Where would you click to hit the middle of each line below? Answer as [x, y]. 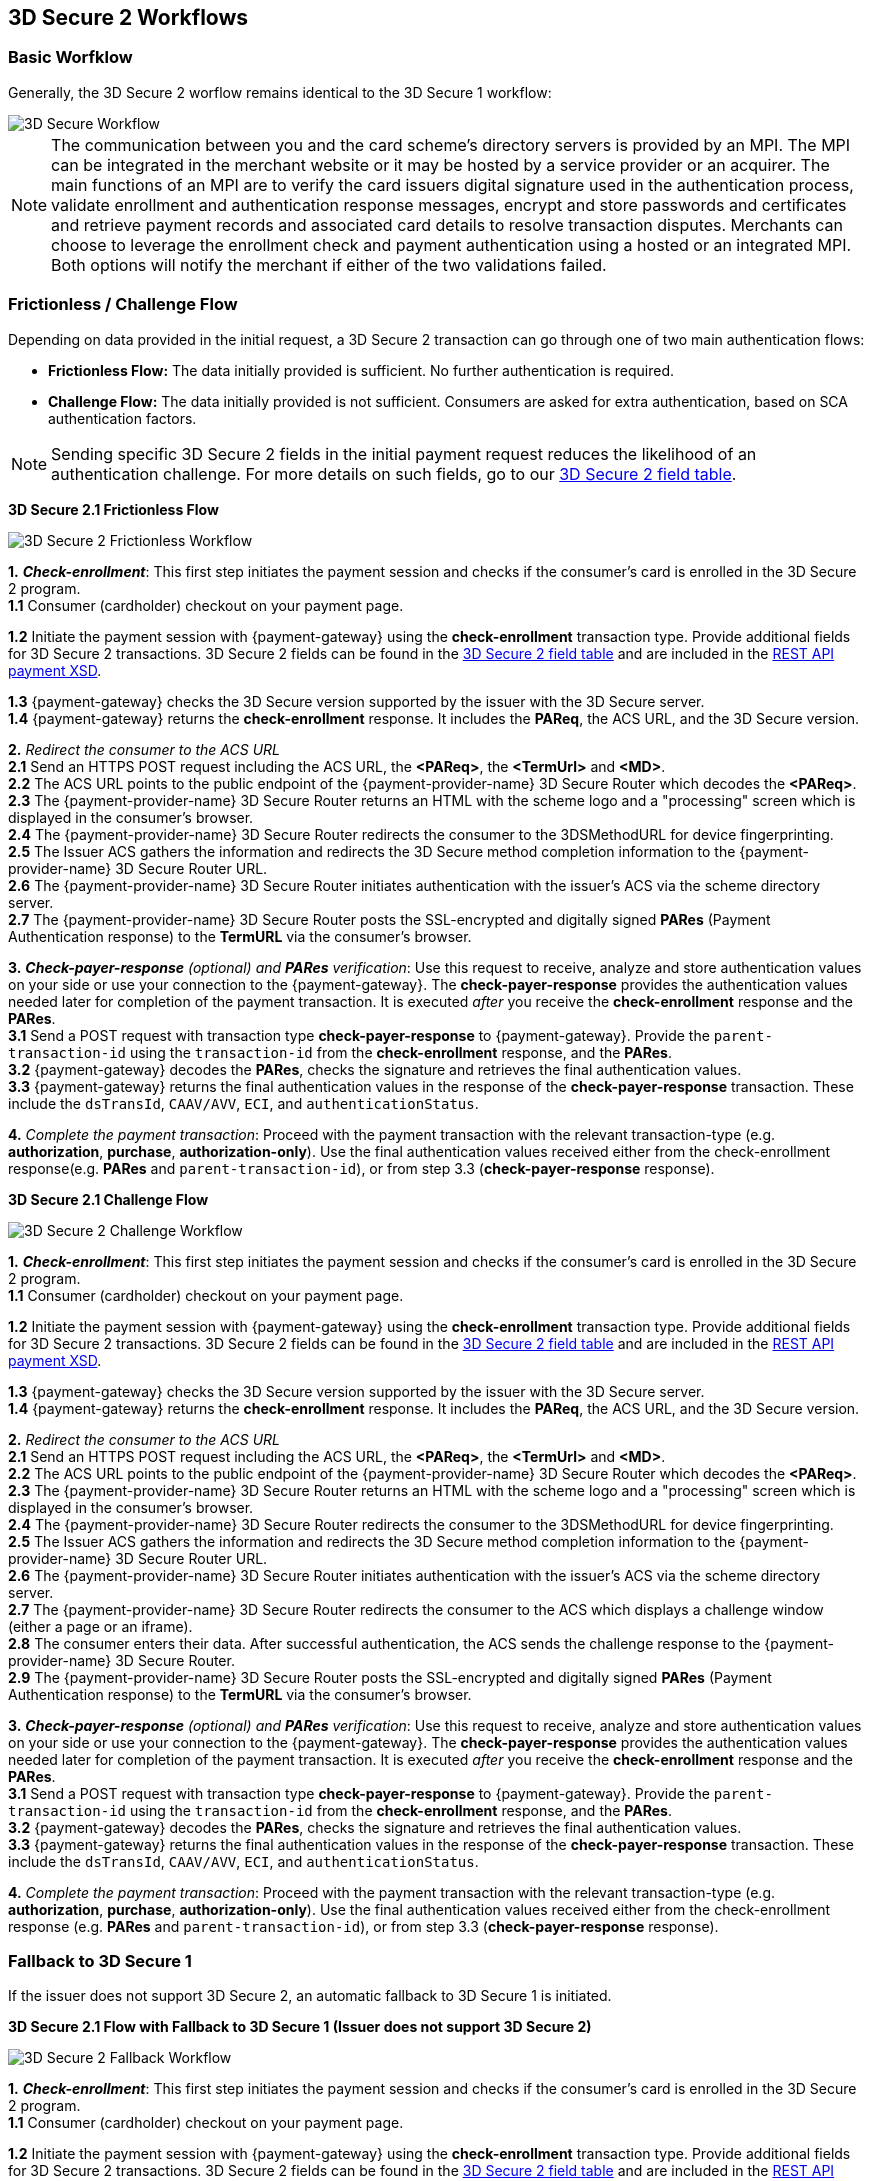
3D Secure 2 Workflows [128, 17]
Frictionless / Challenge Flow [123, 304]
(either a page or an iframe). [100, 1626]
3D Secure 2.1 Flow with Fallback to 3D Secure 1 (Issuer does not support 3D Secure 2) [300, 2027]
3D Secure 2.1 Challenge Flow [108, 1199]
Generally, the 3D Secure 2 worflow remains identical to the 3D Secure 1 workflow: [280, 92]
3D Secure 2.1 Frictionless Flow [113, 509]
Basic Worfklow [70, 57]
